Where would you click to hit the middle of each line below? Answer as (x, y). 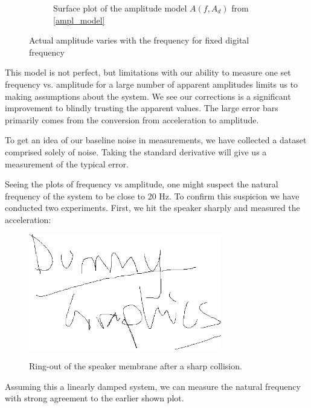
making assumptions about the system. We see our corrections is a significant (148, 96)
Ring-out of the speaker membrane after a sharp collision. (136, 366)
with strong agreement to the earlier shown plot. (95, 398)
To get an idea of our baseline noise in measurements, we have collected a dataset (156, 140)
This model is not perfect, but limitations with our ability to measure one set (148, 72)
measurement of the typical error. (67, 164)
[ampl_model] (79, 20)
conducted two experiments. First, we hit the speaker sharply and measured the (152, 208)
